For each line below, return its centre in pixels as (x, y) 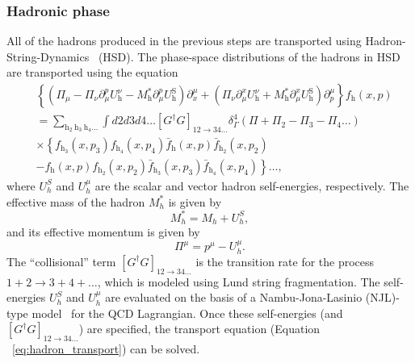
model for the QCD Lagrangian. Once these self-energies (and (187, 313)
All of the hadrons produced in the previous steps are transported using (184, 41)
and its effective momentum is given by (103, 232)
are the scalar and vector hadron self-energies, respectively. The (252, 185)
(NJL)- (382, 297)
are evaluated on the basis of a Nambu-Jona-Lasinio (234, 297)
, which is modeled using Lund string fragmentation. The (239, 281)
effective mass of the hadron (76, 201)
